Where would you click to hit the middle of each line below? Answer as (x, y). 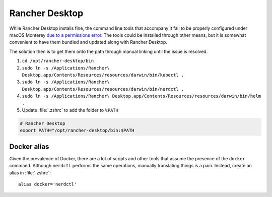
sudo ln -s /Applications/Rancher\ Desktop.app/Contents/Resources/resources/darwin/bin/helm (142, 96)
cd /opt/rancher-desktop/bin (58, 61)
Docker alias (29, 146)
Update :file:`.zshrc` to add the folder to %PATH (70, 110)
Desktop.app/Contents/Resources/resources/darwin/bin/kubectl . (103, 75)
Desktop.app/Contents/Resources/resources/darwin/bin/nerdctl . (103, 89)
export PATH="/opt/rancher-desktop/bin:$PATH (77, 130)
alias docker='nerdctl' (48, 184)
